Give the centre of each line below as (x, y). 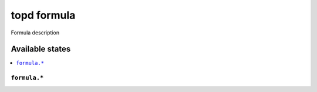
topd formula (43, 15)
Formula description (35, 33)
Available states (41, 49)
